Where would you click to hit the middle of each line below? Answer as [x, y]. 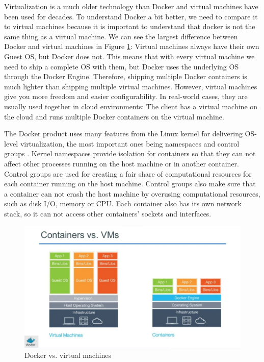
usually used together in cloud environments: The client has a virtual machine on [131, 106]
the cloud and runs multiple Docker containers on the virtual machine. [114, 116]
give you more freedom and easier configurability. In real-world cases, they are [126, 96]
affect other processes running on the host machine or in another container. [122, 163]
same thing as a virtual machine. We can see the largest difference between [121, 36]
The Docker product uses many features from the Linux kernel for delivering [123, 134]
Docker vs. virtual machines [68, 355]
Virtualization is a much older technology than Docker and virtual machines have [131, 6]
